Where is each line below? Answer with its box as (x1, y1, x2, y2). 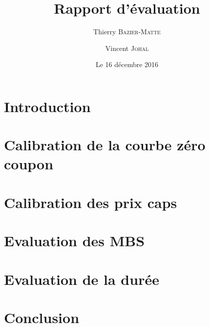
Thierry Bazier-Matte (93, 26, 161, 37)
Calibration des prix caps (4, 192, 177, 212)
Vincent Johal (105, 43, 149, 53)
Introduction (4, 96, 91, 116)
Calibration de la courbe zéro (4, 135, 206, 155)
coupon (4, 154, 54, 174)
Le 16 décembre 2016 (95, 59, 159, 70)
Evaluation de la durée (4, 269, 159, 289)
